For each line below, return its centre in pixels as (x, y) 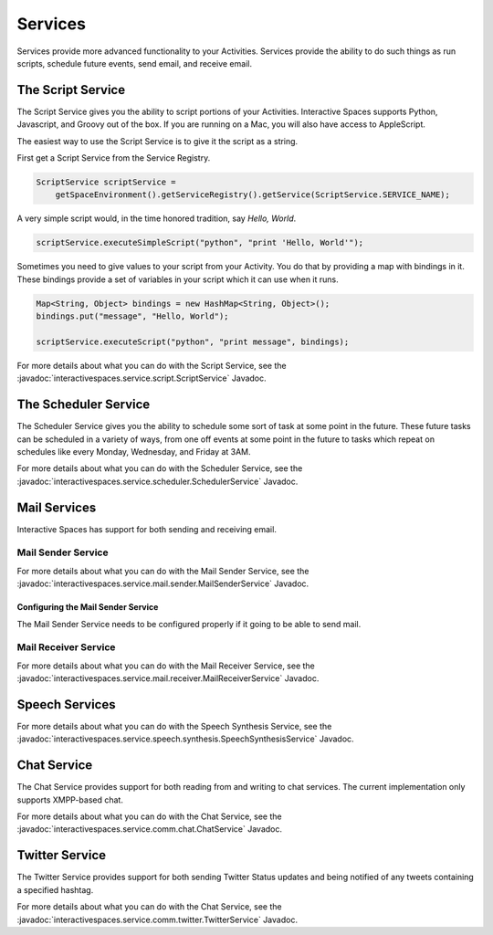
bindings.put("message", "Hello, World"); (132, 316)
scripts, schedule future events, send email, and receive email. (135, 63)
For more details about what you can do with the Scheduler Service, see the (160, 468)
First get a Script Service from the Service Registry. (114, 158)
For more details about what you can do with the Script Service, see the (152, 365)
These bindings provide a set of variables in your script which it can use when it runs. (178, 279)
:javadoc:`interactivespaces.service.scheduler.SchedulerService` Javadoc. (157, 481)
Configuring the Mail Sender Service (88, 607)
